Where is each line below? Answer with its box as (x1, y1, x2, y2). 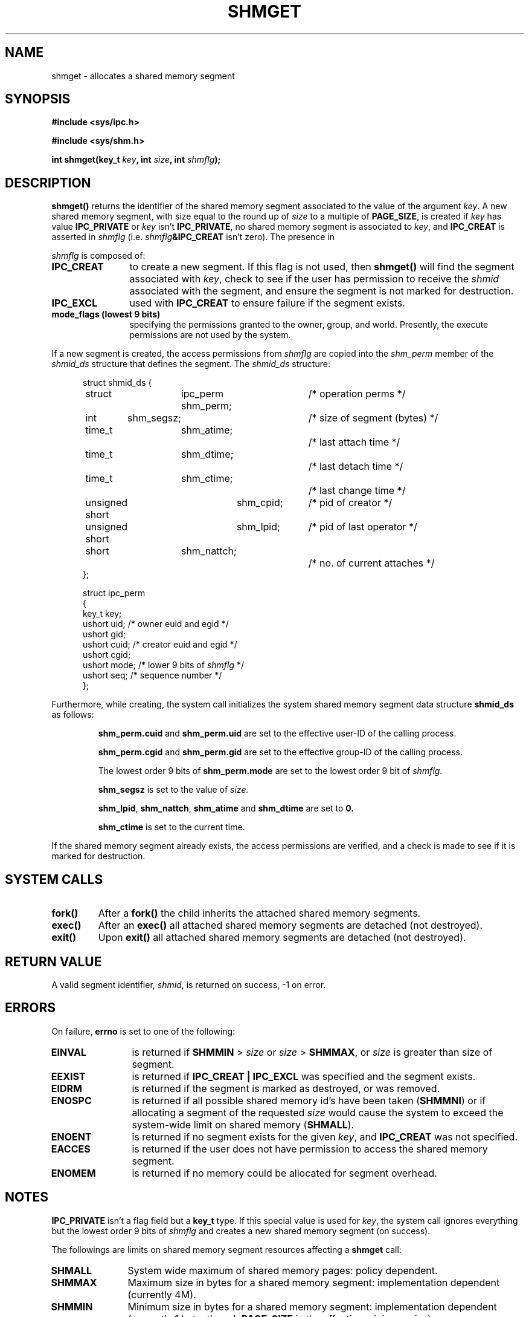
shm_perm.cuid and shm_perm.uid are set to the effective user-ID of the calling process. (98, 728, 457, 739)
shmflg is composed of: (51, 250, 146, 261)
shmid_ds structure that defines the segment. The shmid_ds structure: (51, 359, 330, 369)
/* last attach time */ (308, 436, 400, 449)
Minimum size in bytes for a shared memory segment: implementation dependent (127, 1300, 497, 1313)
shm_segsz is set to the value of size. (98, 784, 249, 795)
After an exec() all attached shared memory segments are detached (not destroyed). (98, 919, 483, 932)
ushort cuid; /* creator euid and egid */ (83, 639, 237, 650)
